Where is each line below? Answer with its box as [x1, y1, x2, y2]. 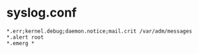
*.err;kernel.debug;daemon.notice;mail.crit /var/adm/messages [6, 28, 193, 35]
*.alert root [6, 33, 44, 41]
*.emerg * [6, 39, 35, 46]
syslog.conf [6, 5, 77, 21]
